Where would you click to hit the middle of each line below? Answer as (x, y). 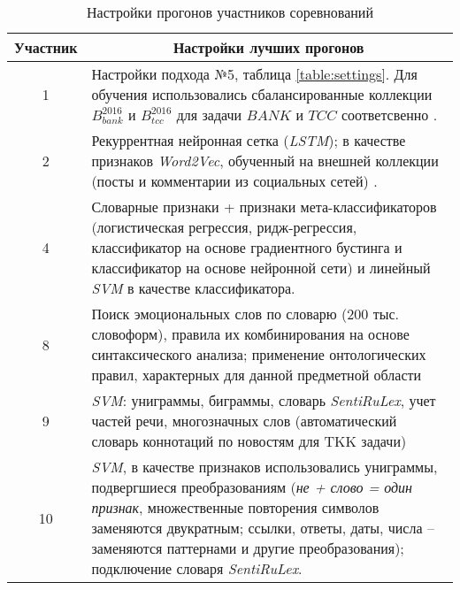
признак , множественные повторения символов (235, 507)
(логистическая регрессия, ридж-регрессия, (224, 227)
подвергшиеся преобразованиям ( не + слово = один (252, 487)
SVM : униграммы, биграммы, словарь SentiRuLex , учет (264, 400)
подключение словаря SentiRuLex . (197, 568)
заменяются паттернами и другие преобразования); (248, 548)
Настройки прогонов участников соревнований (230, 12)
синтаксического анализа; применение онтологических (259, 354)
